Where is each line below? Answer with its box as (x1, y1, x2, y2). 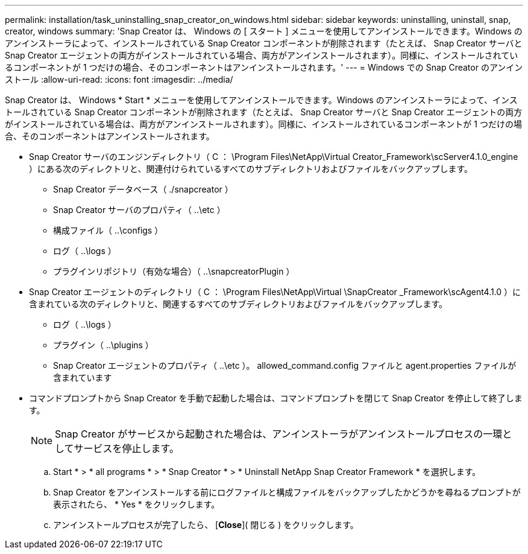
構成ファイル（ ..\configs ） (53, 225, 163, 235)
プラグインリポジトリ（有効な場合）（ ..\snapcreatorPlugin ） (53, 266, 295, 276)
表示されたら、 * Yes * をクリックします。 (53, 499, 220, 509)
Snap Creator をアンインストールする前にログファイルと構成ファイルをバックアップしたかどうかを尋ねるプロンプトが (53, 487, 521, 497)
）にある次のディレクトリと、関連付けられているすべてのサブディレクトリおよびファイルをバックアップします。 (29, 164, 473, 174)
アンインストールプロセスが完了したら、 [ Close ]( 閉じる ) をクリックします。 (53, 520, 359, 530)
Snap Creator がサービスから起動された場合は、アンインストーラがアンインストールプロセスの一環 (55, 428, 503, 440)
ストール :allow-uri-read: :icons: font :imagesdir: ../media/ (5, 74, 233, 84)
